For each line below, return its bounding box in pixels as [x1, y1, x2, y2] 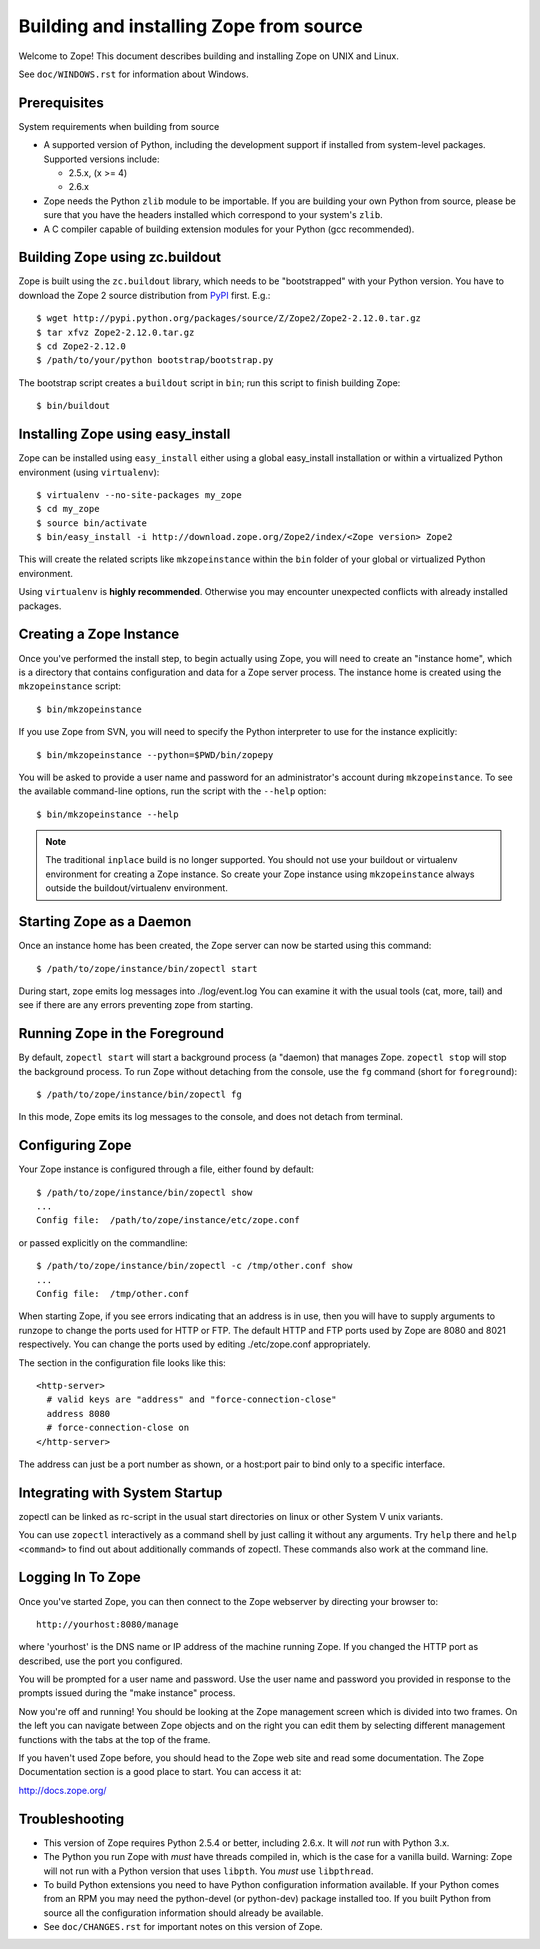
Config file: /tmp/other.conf [36, 1288, 190, 1300]
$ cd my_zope [36, 503, 100, 515]
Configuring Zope [18, 1137, 132, 1154]
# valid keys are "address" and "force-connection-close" [46, 1394, 337, 1405]
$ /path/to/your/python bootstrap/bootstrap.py [36, 355, 274, 366]
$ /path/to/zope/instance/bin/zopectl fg [36, 1089, 242, 1100]
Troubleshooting [18, 1810, 125, 1827]
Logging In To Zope [18, 1569, 142, 1586]
